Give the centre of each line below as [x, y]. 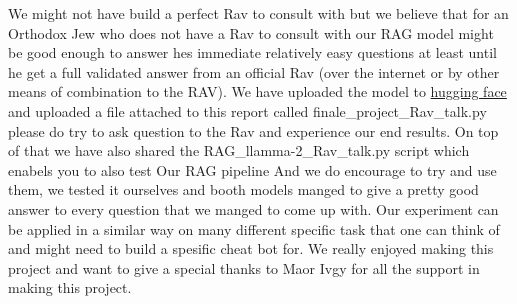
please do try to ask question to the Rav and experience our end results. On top [253, 130]
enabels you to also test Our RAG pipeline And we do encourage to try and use [252, 169]
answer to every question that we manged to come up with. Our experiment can [253, 208]
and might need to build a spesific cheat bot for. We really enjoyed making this [251, 248]
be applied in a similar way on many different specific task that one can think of [254, 228]
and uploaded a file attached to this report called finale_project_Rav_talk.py [247, 110]
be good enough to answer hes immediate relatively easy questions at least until [252, 52]
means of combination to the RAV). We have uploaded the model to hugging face [257, 91]
